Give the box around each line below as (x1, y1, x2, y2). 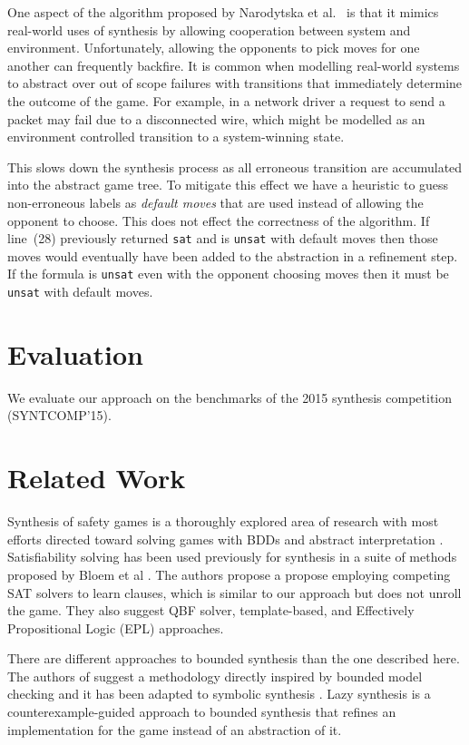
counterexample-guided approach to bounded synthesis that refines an (7, 702, 396, 721)
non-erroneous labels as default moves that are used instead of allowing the (7, 192, 424, 211)
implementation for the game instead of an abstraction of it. (7, 720, 342, 739)
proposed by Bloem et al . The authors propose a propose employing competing (7, 564, 451, 583)
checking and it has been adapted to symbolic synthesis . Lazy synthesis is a (7, 684, 431, 703)
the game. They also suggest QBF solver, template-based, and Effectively (7, 601, 415, 620)
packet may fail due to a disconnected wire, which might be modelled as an (7, 109, 425, 128)
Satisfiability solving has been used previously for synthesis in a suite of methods (7, 547, 457, 566)
